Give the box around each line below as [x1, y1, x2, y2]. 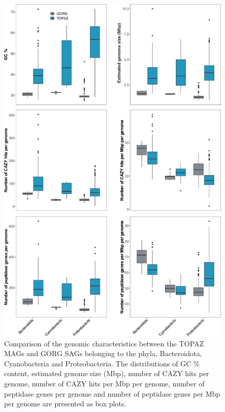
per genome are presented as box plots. [4, 398, 126, 409]
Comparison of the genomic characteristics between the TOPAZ [4, 338, 204, 348]
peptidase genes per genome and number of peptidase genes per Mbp [4, 388, 220, 399]
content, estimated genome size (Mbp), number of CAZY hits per [4, 368, 209, 379]
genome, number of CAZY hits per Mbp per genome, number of [4, 378, 205, 388]
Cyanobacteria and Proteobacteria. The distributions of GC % [4, 358, 200, 368]
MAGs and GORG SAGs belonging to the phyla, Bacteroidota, [4, 348, 202, 359]
